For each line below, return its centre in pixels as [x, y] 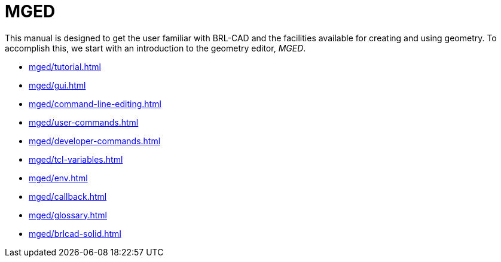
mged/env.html [58, 178]
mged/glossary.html [68, 215]
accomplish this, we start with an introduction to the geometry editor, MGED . [155, 48]
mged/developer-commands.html [95, 141]
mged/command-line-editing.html [95, 103]
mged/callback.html [68, 196]
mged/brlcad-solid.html [75, 233]
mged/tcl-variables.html [76, 159]
